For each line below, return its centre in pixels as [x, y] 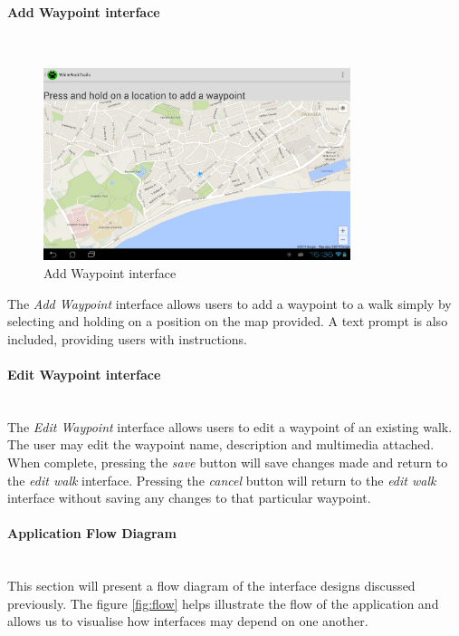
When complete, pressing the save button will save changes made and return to [228, 462]
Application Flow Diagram [92, 533]
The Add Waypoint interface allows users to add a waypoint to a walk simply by [229, 303]
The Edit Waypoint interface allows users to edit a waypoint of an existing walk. [230, 426]
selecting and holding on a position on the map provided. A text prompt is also [228, 321]
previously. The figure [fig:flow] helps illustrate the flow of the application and [223, 603]
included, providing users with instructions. [127, 338]
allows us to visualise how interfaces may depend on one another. [188, 621]
